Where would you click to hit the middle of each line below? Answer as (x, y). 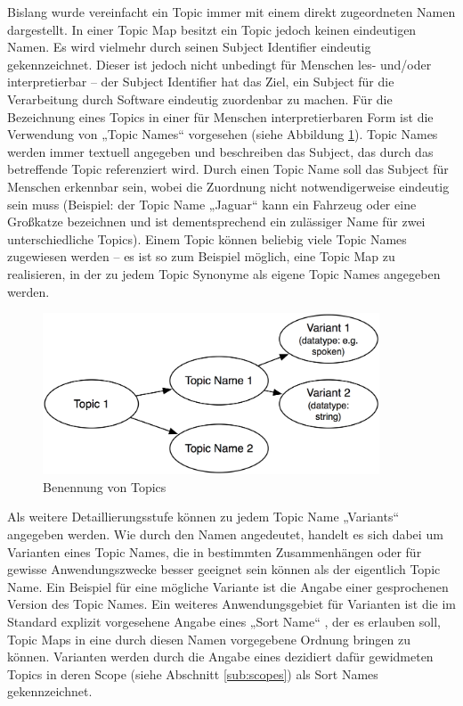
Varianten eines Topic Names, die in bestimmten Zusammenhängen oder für (215, 551)
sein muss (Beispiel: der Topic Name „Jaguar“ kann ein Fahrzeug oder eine (212, 204)
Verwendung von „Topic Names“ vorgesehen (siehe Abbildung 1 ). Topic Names (223, 134)
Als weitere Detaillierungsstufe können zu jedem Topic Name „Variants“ (203, 517)
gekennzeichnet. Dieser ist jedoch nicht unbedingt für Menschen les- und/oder (219, 64)
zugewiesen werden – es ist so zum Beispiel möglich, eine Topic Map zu (201, 256)
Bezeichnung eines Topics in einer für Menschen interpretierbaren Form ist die (220, 116)
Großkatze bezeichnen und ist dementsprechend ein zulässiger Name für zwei (216, 222)
